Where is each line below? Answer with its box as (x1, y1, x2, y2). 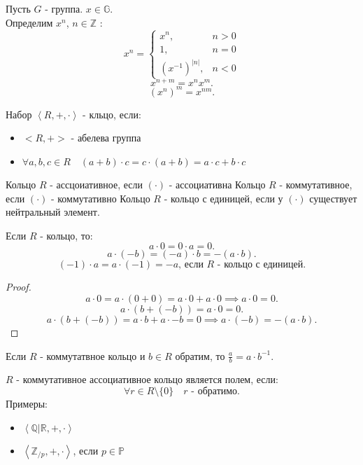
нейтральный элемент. (6, 204, 100, 219)
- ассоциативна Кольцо (169, 177, 266, 192)
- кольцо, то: (40, 228, 93, 242)
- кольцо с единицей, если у (164, 190, 283, 205)
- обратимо (191, 387, 238, 397)
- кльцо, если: (83, 106, 141, 121)
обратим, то (175, 348, 225, 363)
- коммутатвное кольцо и (40, 348, 145, 363)
